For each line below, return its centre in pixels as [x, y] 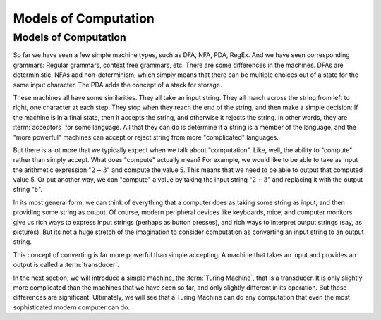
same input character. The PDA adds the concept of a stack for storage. [117, 85]
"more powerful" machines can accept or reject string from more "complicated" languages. [146, 137]
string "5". [28, 190]
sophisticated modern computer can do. [72, 307]
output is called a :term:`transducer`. [66, 265]
